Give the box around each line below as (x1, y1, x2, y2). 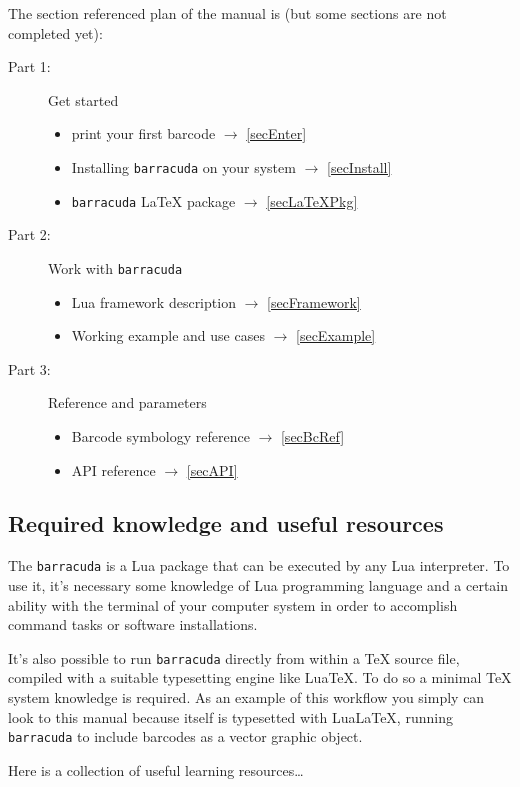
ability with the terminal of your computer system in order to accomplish (8, 594, 458, 615)
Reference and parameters (48, 392, 207, 413)
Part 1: (8, 56, 51, 77)
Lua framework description (71, 291, 236, 312)
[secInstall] (327, 156, 392, 177)
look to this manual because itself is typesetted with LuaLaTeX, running (8, 706, 453, 727)
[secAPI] (186, 459, 238, 480)
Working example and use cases (71, 325, 265, 346)
